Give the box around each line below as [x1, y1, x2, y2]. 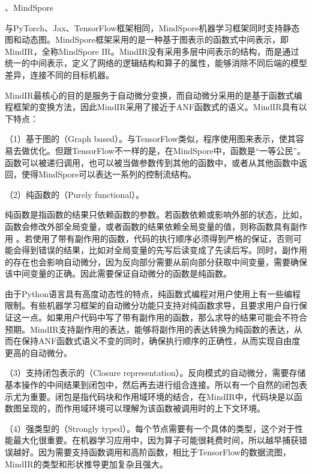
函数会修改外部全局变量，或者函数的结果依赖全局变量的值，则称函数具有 [5, 220, 290, 232]
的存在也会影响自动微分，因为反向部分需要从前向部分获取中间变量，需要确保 [5, 255, 307, 268]
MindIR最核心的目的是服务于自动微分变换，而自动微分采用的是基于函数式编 [5, 88, 302, 101]
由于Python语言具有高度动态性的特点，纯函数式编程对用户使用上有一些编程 [5, 287, 301, 300]
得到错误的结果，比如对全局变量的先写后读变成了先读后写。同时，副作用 [21, 244, 307, 256]
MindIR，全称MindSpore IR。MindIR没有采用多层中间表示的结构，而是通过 [5, 45, 299, 57]
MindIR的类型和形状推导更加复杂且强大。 [5, 457, 168, 470]
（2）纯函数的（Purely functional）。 [5, 188, 145, 200]
